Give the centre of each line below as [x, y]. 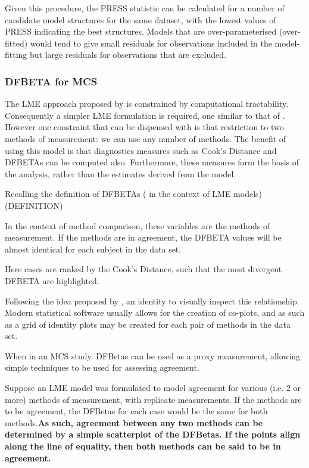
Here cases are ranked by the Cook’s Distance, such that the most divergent [143, 269]
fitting [16, 55]
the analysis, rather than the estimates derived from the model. [121, 173]
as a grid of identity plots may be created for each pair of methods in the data [148, 324]
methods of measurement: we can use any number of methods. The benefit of [146, 138]
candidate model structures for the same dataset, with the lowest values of [141, 19]
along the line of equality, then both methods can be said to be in [143, 446]
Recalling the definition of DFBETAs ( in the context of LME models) [134, 194]
